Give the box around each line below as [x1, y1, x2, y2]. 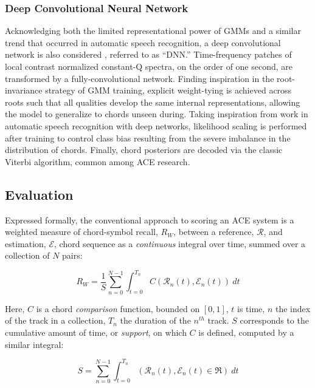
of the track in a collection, [5, 314, 106, 327]
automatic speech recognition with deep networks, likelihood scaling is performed [5, 119, 307, 132]
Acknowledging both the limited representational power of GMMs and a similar [5, 24, 302, 37]
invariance [5, 84, 43, 97]
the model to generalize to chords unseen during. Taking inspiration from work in [5, 107, 308, 120]
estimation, [5, 237, 46, 250]
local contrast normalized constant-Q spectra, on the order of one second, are [5, 60, 293, 72]
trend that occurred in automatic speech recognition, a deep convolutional [5, 36, 281, 49]
